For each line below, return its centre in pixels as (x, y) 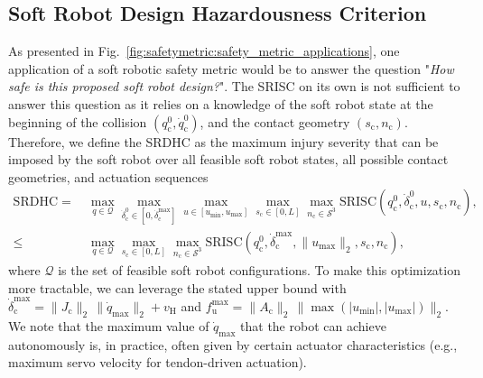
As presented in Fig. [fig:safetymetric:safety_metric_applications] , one (204, 51)
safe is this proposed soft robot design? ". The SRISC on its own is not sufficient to (234, 86)
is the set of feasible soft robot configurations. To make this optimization (259, 270)
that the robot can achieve (313, 325)
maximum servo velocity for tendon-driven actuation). (158, 362)
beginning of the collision (78, 121)
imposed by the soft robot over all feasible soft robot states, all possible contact (228, 159)
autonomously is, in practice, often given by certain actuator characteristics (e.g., (233, 344)
